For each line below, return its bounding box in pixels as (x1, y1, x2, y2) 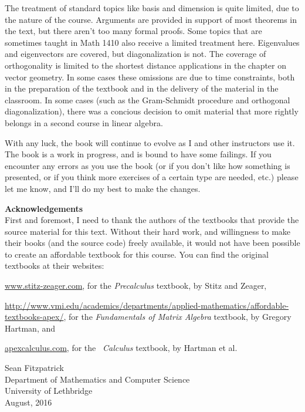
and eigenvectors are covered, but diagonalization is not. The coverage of (5, 48, 266, 60)
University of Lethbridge (5, 384, 93, 397)
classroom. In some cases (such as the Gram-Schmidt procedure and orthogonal (5, 93, 290, 106)
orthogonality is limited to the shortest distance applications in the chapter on (5, 59, 287, 71)
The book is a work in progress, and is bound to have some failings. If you (5, 148, 272, 160)
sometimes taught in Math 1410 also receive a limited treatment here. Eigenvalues (5, 36, 300, 48)
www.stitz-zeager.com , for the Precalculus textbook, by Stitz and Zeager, (5, 279, 267, 292)
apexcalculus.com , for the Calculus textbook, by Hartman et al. (5, 342, 238, 354)
